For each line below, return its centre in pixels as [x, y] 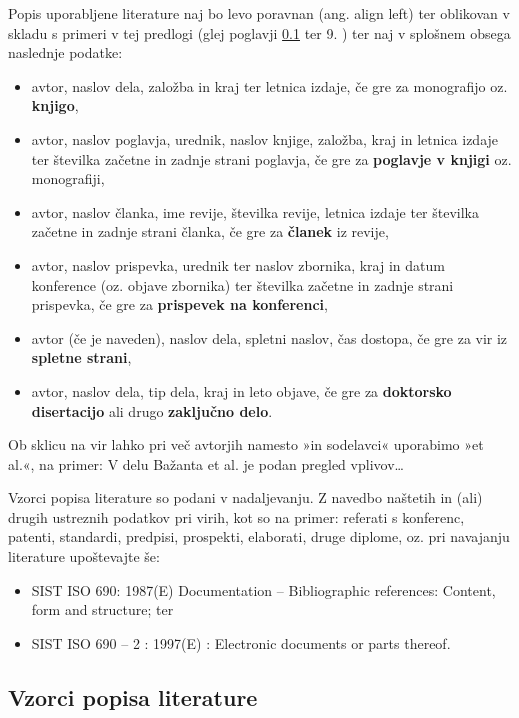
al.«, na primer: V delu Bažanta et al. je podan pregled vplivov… [206, 463]
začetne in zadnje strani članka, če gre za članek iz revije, [210, 231]
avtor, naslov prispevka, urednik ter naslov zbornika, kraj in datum [238, 264]
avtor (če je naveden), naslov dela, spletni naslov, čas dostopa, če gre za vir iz [269, 337]
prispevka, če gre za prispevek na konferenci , [179, 304]
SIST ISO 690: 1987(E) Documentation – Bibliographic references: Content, [263, 589]
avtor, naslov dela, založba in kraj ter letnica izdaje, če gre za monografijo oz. [269, 85]
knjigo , [55, 105]
